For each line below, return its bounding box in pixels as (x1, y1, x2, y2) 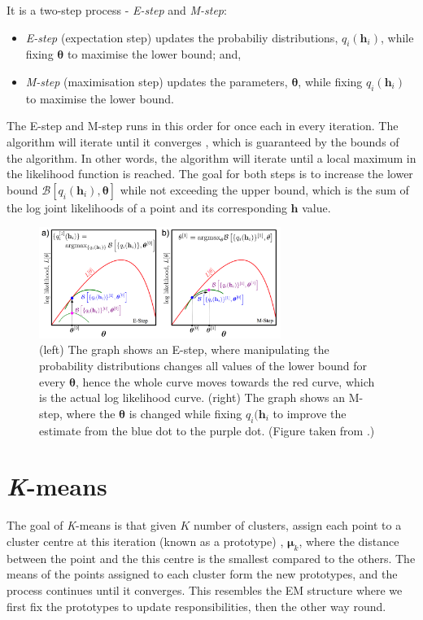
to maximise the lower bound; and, (67, 46, 242, 63)
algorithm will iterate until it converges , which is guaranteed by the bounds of (7, 133, 399, 150)
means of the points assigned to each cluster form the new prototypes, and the (7, 565, 398, 583)
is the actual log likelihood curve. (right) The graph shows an (39, 389, 346, 406)
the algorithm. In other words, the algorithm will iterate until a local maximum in (7, 149, 416, 166)
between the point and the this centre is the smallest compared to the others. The (7, 549, 416, 566)
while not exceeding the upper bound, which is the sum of (120, 181, 409, 198)
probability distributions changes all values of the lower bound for (39, 357, 368, 374)
